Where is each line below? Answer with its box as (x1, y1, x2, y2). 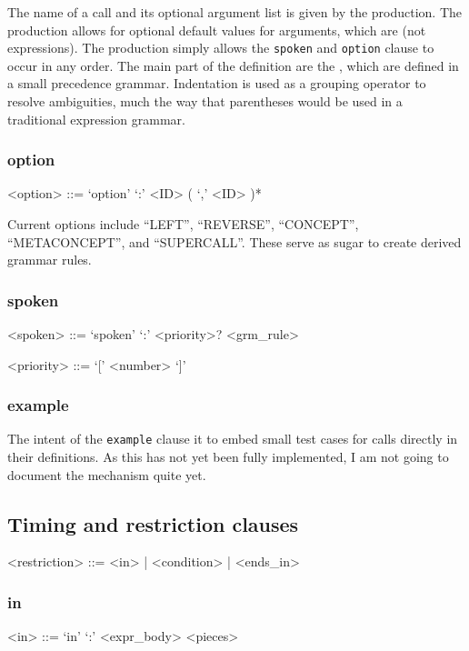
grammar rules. (7, 250, 92, 269)
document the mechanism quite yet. (7, 465, 206, 484)
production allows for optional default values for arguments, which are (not (7, 20, 426, 39)
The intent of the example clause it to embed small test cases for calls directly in (7, 429, 458, 448)
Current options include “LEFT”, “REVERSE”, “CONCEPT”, (7, 215, 359, 234)
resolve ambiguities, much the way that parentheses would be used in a (7, 92, 403, 111)
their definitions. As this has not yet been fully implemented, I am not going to (7, 447, 449, 466)
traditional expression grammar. (7, 109, 185, 128)
